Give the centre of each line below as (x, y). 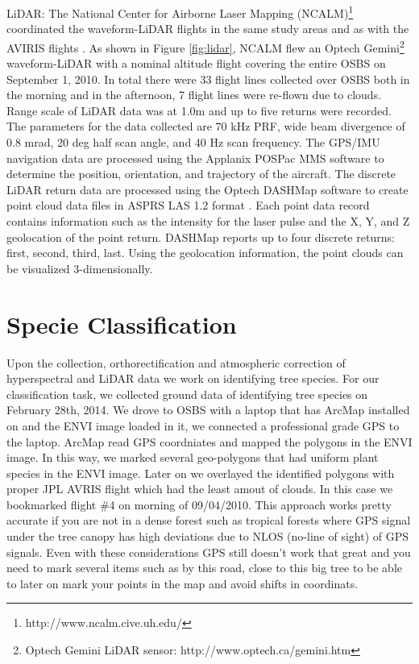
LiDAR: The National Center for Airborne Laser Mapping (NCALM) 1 (180, 12)
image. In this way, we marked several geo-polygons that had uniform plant (193, 457)
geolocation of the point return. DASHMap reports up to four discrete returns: (201, 237)
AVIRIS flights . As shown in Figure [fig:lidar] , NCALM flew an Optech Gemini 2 (205, 46)
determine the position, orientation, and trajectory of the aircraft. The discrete (201, 174)
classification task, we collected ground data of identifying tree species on (187, 394)
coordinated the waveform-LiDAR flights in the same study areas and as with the (208, 29)
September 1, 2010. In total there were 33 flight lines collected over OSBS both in (208, 79)
